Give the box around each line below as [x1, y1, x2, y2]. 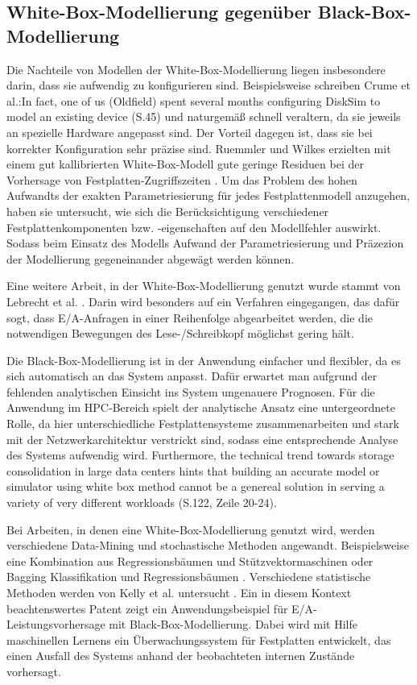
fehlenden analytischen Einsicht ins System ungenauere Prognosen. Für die [6, 383, 375, 400]
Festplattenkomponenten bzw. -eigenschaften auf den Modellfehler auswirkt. [6, 218, 382, 235]
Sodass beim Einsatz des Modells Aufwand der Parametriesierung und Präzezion [6, 235, 404, 251]
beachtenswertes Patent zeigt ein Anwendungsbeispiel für [6, 600, 288, 616]
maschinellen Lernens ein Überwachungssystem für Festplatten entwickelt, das [6, 631, 391, 648]
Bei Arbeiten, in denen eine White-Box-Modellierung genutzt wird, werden [6, 521, 375, 538]
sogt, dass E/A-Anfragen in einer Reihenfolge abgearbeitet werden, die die [6, 309, 373, 326]
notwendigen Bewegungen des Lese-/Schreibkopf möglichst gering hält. [6, 325, 354, 342]
